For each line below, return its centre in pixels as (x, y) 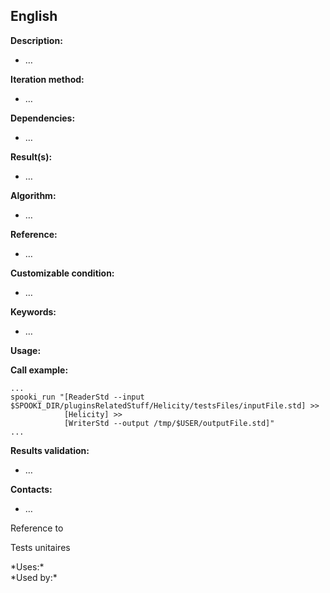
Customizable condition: (62, 273)
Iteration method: (47, 79)
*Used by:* (34, 577)
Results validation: (50, 450)
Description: (36, 40)
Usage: (26, 350)
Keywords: (33, 311)
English (34, 16)
